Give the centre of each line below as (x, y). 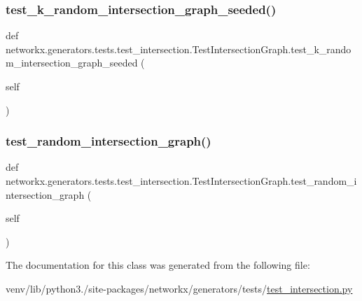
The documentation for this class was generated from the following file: (158, 265)
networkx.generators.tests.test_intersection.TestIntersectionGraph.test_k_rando (179, 49)
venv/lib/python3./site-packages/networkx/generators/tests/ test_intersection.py (179, 288)
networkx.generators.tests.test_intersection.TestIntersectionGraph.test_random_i (181, 181)
